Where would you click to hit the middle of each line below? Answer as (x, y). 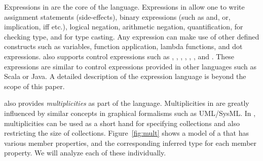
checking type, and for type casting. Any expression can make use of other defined (132, 36)
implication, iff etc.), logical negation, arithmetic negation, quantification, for (124, 27)
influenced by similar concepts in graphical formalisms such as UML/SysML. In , (130, 113)
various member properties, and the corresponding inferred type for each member (130, 143)
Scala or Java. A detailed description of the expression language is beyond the (125, 76)
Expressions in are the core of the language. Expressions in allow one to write (124, 7)
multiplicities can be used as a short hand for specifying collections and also (122, 123)
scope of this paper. (34, 86)
